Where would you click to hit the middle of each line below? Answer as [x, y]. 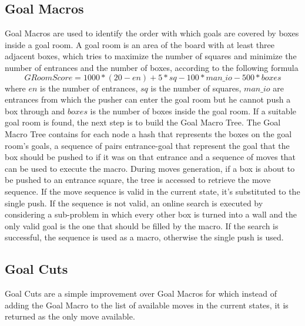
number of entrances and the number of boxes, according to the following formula [152, 67]
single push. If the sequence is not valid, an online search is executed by [134, 203]
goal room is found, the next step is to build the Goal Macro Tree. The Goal [143, 122]
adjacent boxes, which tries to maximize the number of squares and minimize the [151, 56]
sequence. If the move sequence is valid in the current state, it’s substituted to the [152, 191]
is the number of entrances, [89, 88]
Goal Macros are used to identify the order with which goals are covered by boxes [152, 33]
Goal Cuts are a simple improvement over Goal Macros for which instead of [141, 293]
